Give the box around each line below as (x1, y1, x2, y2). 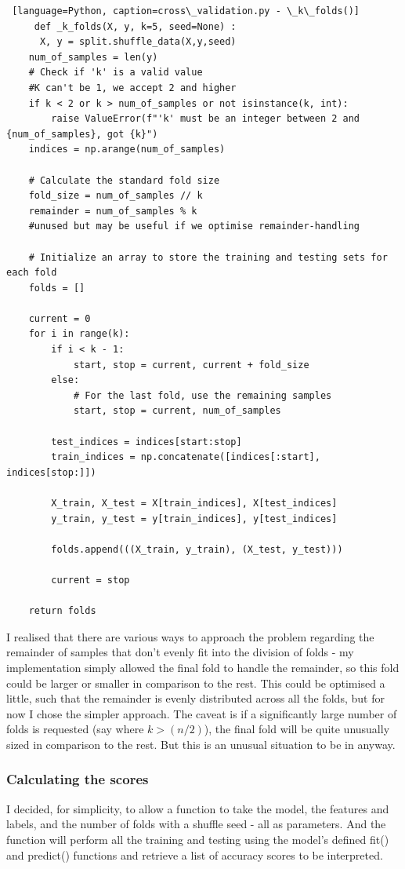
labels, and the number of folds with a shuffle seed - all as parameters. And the (6, 816, 386, 832)
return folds (28, 605, 96, 617)
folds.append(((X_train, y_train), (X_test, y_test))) (51, 543, 343, 555)
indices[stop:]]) (6, 466, 96, 478)
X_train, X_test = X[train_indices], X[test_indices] (51, 498, 338, 509)
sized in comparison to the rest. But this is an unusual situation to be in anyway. (6, 736, 396, 752)
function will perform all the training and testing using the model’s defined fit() (6, 831, 389, 847)
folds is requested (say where (6, 721, 144, 737)
